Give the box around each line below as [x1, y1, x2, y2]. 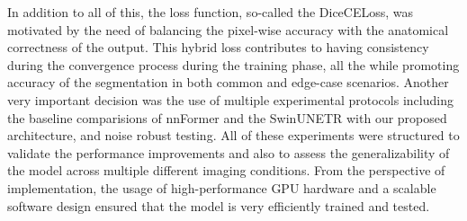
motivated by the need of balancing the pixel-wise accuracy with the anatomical [7, 20, 449, 39]
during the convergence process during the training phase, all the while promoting [7, 55, 460, 74]
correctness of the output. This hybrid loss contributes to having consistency [7, 38, 429, 57]
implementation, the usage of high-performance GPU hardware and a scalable [7, 178, 436, 197]
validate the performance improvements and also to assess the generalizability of [7, 143, 450, 162]
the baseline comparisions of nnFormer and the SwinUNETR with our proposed [7, 108, 447, 127]
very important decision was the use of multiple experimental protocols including [7, 90, 454, 109]
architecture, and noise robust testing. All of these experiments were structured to [7, 126, 460, 145]
